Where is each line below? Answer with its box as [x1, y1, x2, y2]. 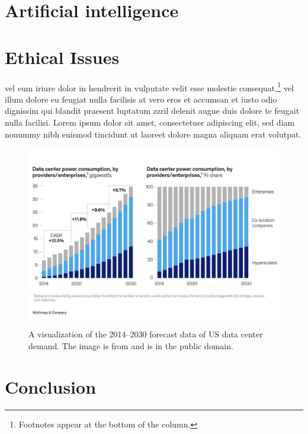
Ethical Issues [5, 44, 120, 69]
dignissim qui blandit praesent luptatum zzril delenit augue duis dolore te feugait [5, 104, 300, 117]
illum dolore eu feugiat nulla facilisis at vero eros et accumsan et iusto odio [5, 92, 277, 105]
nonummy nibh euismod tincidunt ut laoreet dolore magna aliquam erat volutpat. [5, 127, 301, 140]
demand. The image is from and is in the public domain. [28, 339, 233, 352]
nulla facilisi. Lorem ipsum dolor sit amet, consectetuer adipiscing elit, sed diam [5, 116, 295, 128]
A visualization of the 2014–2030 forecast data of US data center [28, 328, 263, 340]
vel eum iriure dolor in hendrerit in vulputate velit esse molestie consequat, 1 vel [5, 79, 294, 94]
